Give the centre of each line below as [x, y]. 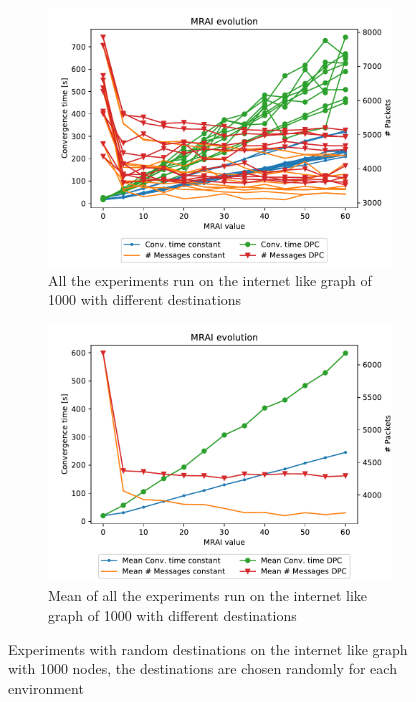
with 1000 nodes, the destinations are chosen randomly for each [202, 668]
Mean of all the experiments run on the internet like [208, 595]
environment [46, 687]
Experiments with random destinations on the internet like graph [208, 648]
